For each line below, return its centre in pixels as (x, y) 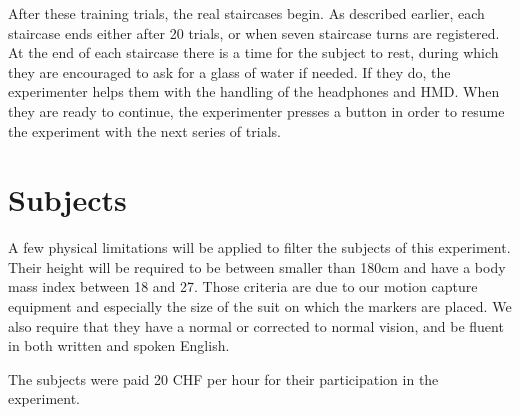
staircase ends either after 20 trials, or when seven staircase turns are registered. (254, 32)
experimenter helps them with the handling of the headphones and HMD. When (254, 91)
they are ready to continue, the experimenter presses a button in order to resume (256, 110)
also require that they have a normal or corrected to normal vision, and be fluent (256, 325)
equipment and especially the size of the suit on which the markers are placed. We (260, 306)
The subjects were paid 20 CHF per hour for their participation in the (223, 378)
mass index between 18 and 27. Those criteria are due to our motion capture (243, 286)
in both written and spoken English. (119, 345)
